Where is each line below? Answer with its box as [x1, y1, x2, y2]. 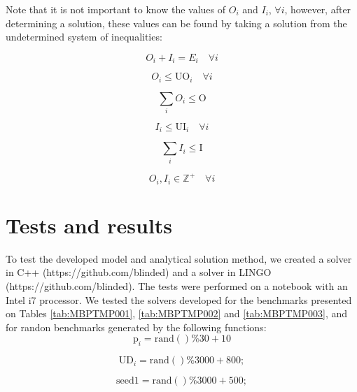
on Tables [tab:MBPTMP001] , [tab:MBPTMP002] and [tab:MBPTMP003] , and [6, 306, 348, 321]
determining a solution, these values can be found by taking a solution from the [6, 15, 347, 30]
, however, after [284, 2, 351, 16]
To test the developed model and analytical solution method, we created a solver [6, 251, 352, 266]
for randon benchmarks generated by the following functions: [6, 319, 267, 334]
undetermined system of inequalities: [6, 29, 162, 44]
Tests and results [6, 210, 173, 239]
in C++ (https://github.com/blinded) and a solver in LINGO [6, 265, 272, 280]
